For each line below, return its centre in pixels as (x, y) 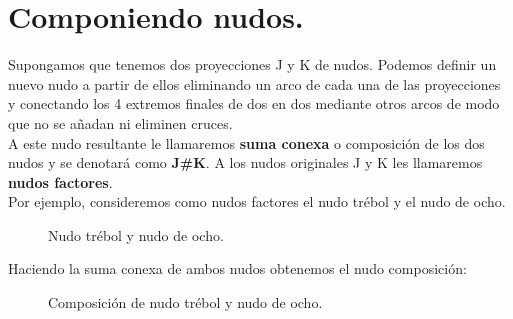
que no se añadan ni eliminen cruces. (120, 122)
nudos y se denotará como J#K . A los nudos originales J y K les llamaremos (245, 162)
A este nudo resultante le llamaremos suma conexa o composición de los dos (246, 142)
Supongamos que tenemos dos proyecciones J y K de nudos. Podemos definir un (252, 64)
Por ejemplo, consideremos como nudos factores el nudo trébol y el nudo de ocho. (257, 201)
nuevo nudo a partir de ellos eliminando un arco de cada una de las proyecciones (254, 83)
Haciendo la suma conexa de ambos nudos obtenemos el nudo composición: (237, 268)
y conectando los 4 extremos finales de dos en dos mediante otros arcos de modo (254, 103)
